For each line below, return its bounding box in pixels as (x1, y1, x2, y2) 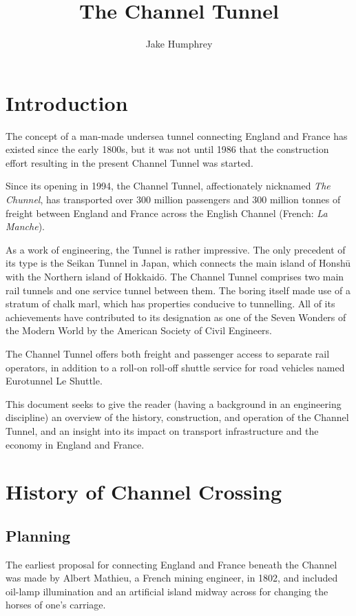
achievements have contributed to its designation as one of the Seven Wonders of (6, 309, 346, 324)
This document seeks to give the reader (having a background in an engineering (6, 396, 342, 411)
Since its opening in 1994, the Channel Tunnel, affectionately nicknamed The (6, 178, 331, 193)
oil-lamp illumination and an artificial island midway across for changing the (6, 584, 328, 598)
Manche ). (6, 219, 45, 234)
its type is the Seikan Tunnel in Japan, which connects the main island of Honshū (6, 256, 351, 270)
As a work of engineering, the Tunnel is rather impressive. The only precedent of (6, 242, 346, 256)
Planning (6, 524, 70, 546)
